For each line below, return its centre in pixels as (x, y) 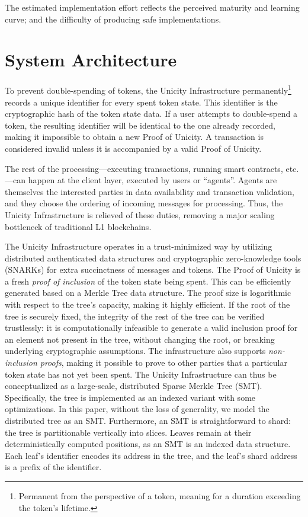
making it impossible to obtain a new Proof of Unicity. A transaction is (134, 137)
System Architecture (91, 60)
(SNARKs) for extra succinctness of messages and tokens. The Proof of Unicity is (153, 269)
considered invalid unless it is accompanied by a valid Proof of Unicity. (133, 148)
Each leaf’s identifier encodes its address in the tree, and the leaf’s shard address (151, 455)
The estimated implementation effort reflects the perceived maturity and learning (152, 7)
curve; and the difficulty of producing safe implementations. (113, 19)
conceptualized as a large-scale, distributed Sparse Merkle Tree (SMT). (134, 386)
